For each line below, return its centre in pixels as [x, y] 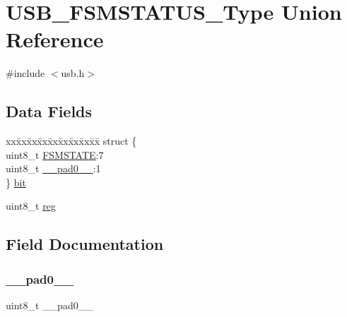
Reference [55, 39]
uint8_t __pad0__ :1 [53, 168]
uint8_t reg [31, 206]
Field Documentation [85, 244]
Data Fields [49, 111]
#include [25, 73]
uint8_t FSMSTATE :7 [55, 154]
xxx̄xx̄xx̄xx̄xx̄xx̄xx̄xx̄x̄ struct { [71, 141]
